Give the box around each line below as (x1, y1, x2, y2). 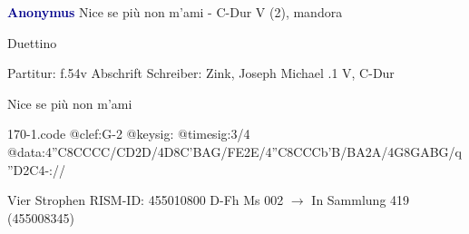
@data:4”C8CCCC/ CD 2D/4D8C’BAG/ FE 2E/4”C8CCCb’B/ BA (7, 141, 366, 161)
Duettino (7, 33, 57, 52)
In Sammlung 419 (311, 190, 410, 210)
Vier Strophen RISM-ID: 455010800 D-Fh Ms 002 (7, 190, 284, 210)
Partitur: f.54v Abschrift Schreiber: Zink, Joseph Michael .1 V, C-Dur (7, 63, 395, 83)
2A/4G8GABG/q (365, 141, 462, 161)
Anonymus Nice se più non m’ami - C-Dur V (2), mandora (7, 3, 343, 21)
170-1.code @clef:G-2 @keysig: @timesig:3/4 (7, 124, 250, 143)
